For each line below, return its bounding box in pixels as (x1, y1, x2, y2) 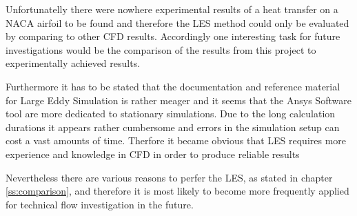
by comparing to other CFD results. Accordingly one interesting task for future (6, 29, 340, 43)
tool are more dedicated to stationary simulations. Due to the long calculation (6, 106, 336, 121)
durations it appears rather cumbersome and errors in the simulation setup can (6, 119, 340, 134)
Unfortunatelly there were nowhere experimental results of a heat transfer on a (6, 2, 338, 16)
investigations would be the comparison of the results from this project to (6, 42, 316, 57)
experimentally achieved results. (6, 56, 141, 70)
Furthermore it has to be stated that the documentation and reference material (6, 79, 340, 93)
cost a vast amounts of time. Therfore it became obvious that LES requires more (6, 133, 347, 148)
